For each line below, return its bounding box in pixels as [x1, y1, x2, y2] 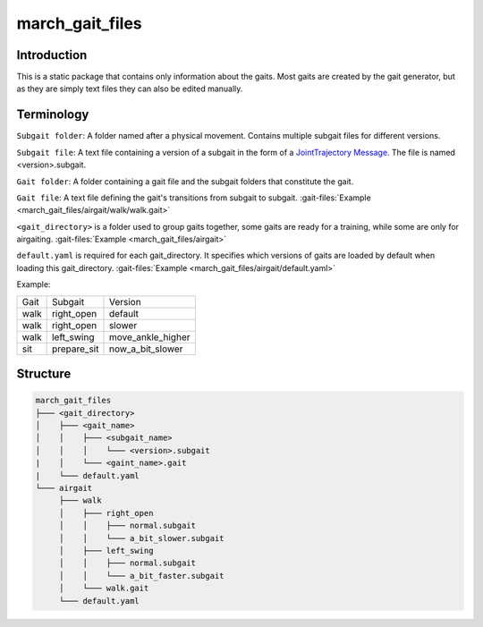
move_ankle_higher [108, 331, 191, 343]
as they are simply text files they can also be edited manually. [16, 83, 243, 94]
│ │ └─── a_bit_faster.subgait [58, 571, 225, 580]
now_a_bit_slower [108, 343, 183, 355]
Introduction [16, 47, 88, 63]
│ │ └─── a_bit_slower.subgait [58, 533, 225, 543]
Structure [16, 367, 72, 382]
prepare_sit [51, 343, 99, 355]
